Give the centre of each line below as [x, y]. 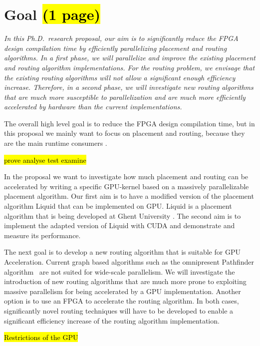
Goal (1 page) [52, 14]
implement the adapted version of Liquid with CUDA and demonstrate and [120, 225]
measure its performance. [42, 235]
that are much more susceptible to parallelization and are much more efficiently [125, 97]
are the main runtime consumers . [56, 143]
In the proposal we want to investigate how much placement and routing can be [126, 176]
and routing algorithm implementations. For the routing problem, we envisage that [130, 67]
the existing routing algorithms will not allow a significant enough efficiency [120, 77]
